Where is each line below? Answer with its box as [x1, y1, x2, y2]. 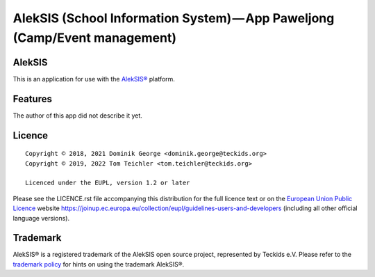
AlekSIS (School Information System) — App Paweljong [12, 10, 335, 26]
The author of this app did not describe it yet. [12, 111, 142, 120]
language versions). [12, 214, 69, 222]
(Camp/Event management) [12, 30, 177, 45]
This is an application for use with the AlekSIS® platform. [12, 74, 175, 83]
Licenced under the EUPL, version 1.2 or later [25, 179, 190, 187]
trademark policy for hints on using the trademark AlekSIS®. [12, 260, 185, 268]
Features [12, 93, 52, 104]
